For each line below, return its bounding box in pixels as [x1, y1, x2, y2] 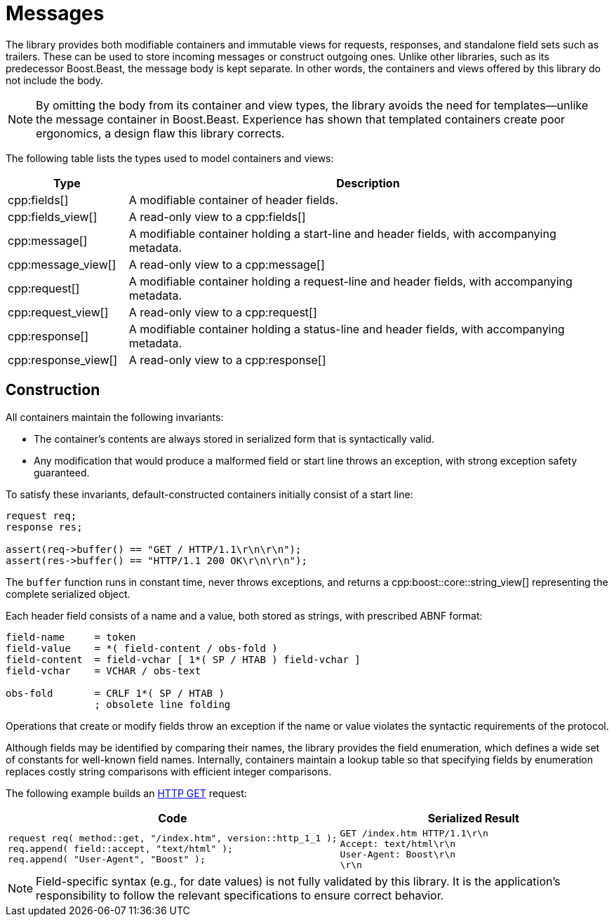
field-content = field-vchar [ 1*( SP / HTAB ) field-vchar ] [6, 653, 361, 665]
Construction [6, 381, 100, 399]
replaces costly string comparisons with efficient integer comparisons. [6, 765, 332, 777]
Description [336, 175, 400, 190]
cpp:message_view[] [8, 257, 116, 272]
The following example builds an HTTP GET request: [6, 787, 247, 799]
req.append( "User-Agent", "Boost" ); [8, 854, 206, 865]
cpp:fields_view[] [8, 209, 98, 224]
